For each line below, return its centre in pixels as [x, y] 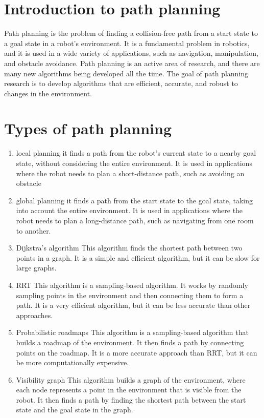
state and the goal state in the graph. [75, 410]
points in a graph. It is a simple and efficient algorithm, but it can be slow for [138, 257]
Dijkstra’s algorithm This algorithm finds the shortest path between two [129, 248]
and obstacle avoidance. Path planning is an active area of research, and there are [132, 63]
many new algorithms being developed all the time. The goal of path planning [126, 73]
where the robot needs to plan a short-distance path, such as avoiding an [130, 173]
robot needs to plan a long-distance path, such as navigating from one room [135, 220]
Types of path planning [88, 128]
